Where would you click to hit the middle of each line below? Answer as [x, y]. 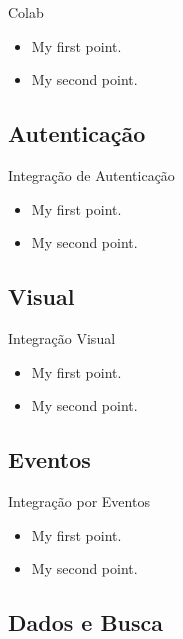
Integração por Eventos [79, 500]
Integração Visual [62, 337]
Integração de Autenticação [91, 174]
